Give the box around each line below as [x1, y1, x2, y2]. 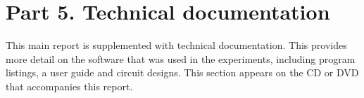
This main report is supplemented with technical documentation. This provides [6, 38, 347, 52]
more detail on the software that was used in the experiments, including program [6, 51, 356, 66]
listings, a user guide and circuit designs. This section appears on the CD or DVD [6, 65, 359, 80]
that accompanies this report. [6, 78, 133, 93]
